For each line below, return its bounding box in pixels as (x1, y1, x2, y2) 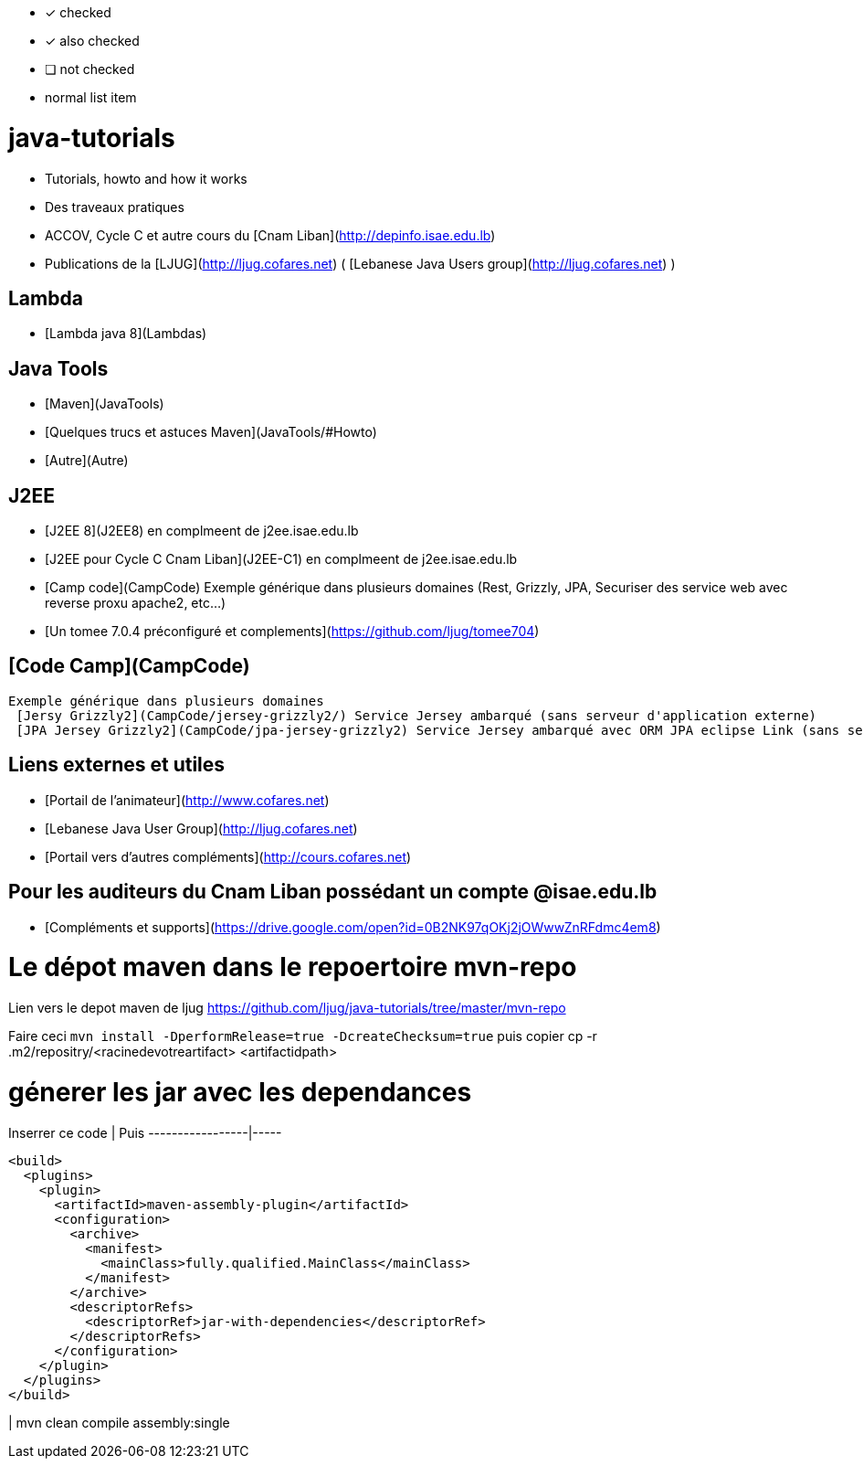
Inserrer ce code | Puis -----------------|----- (8, 1124, 282, 1141)
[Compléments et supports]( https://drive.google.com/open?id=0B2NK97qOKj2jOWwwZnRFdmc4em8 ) (45, 919, 661, 935)
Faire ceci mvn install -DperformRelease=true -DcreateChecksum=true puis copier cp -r (8, 1028, 597, 1045)
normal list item (45, 90, 137, 105)
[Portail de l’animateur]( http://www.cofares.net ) (45, 791, 330, 808)
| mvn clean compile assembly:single (8, 1414, 230, 1430)
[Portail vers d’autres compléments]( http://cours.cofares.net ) (45, 848, 412, 865)
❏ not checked (45, 61, 135, 77)
